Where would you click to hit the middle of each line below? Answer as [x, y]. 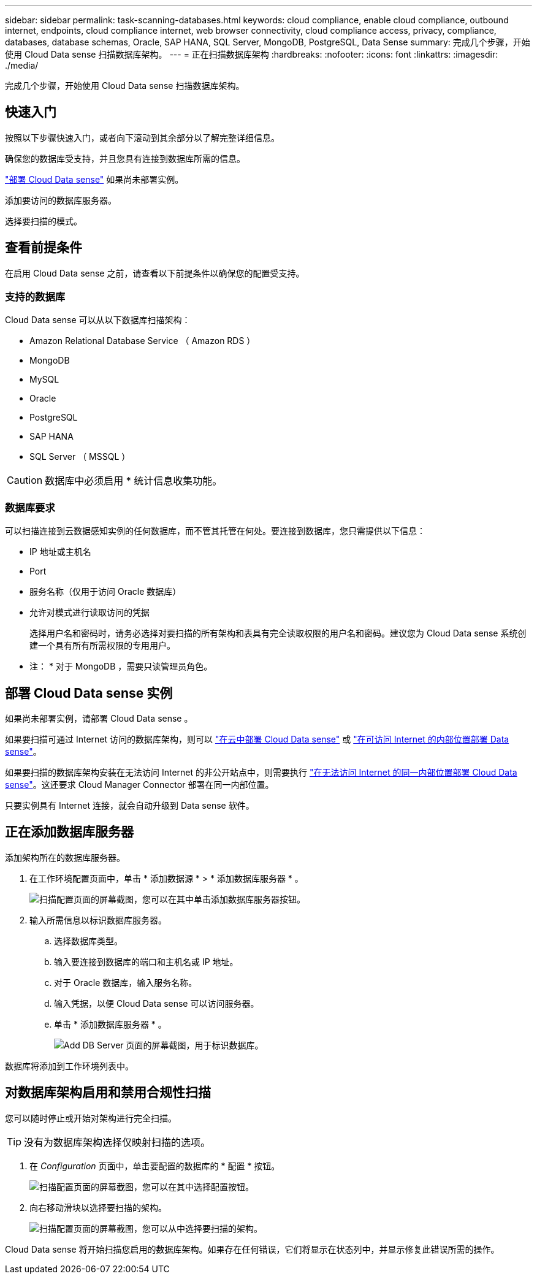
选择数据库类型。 [88, 941]
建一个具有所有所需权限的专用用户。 [102, 646]
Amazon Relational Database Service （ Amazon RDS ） [143, 341]
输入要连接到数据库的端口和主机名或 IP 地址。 [146, 961]
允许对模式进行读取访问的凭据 [89, 613]
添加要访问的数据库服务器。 [61, 200]
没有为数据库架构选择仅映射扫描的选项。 [117, 1142]
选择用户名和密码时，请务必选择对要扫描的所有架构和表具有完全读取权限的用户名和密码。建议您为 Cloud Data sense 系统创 [278, 633]
